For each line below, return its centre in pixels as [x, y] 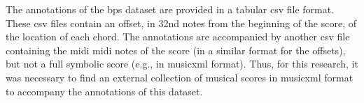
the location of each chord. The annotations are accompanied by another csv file [178, 37]
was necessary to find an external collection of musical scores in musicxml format [180, 77]
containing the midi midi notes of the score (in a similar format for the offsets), [176, 50]
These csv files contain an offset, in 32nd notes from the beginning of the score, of [181, 23]
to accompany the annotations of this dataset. [104, 91]
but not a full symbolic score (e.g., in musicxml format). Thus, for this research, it [182, 64]
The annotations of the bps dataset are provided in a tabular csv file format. [170, 9]
